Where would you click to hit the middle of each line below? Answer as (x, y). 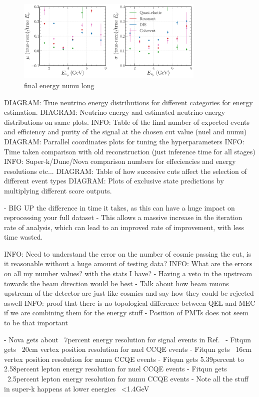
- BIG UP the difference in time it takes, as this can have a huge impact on (119, 207)
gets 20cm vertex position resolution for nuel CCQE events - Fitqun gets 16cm (128, 349)
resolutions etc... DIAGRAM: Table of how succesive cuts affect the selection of (125, 171)
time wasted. (23, 237)
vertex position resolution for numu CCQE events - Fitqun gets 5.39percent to (124, 359)
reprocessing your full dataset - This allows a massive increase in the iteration (123, 217)
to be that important (36, 323)
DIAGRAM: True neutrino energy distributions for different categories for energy (128, 102)
